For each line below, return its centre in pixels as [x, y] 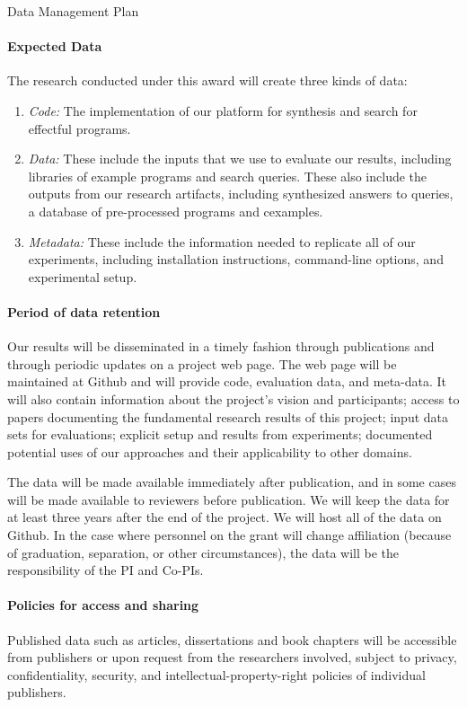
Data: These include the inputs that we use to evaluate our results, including [240, 159]
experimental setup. [83, 276]
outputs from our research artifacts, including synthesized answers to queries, [241, 194]
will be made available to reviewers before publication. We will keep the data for [229, 499]
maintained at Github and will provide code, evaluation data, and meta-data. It [227, 381]
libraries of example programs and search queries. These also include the [228, 176]
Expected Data [55, 46]
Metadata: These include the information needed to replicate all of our [222, 241]
